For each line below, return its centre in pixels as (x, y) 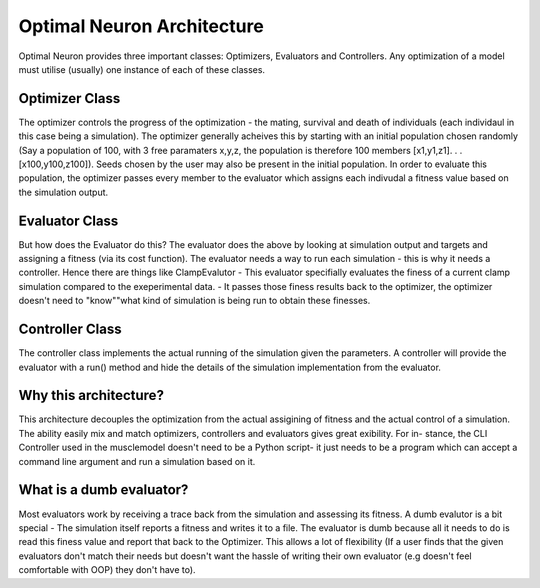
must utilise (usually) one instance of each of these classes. (141, 69)
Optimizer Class (69, 98)
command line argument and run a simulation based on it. (137, 461)
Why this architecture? (91, 395)
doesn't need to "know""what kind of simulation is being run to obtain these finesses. (194, 301)
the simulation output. (63, 192)
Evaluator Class (68, 220)
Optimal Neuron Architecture (141, 26)
